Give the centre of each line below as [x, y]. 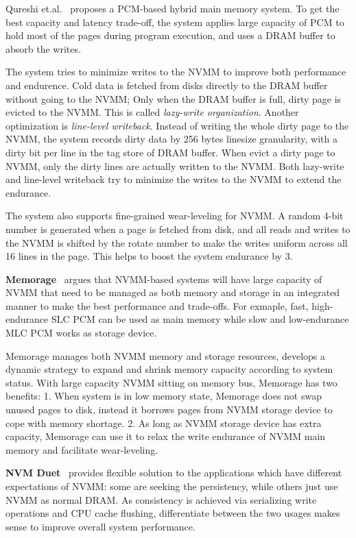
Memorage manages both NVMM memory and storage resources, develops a [166, 355]
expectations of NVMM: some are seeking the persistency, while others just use [172, 486]
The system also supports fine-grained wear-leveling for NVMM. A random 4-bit [175, 216]
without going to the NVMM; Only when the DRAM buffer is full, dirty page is [174, 98]
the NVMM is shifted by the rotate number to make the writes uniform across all [177, 242]
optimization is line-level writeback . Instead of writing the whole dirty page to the [177, 125]
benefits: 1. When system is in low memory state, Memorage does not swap [164, 396]
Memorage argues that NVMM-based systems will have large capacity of [164, 279]
